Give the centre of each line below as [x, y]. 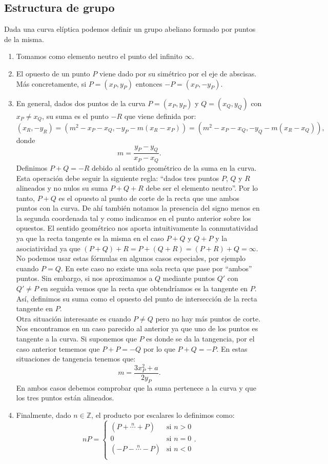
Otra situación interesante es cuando [74, 318]
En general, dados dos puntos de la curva [81, 103]
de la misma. [24, 39]
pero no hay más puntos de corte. [208, 318]
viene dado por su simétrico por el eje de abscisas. [178, 73]
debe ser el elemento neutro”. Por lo [202, 188]
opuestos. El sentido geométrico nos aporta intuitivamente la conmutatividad [137, 228]
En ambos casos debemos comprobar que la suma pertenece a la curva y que [136, 387]
